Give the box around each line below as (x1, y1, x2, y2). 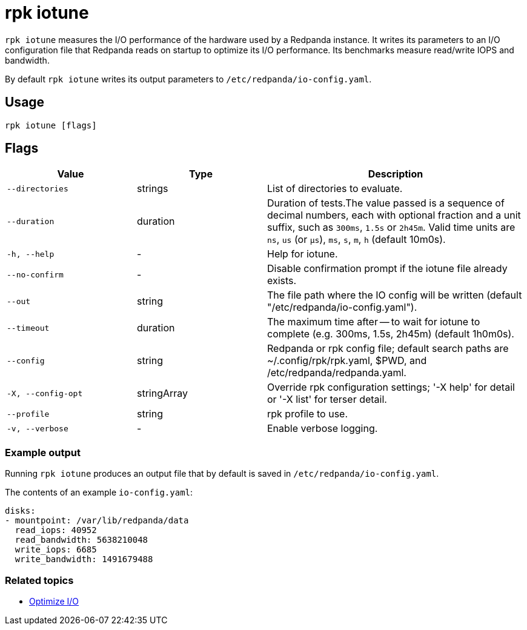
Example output (5, 446, 81, 459)
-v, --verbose (7, 423, 68, 433)
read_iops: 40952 (15, 525, 97, 535)
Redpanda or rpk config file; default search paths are (267, 342, 509, 355)
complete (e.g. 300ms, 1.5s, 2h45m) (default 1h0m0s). (267, 328, 514, 340)
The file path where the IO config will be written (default (267, 289, 522, 302)
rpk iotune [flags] (5, 120, 97, 130)
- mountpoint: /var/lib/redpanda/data (5, 516, 189, 526)
